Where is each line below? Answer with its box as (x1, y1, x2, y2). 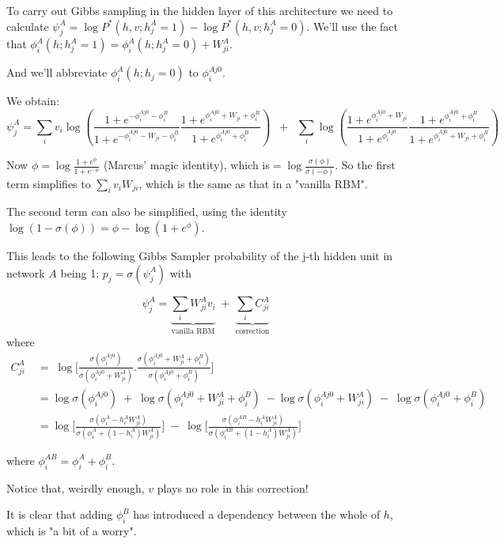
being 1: (60, 264, 100, 281)
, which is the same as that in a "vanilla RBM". (138, 175, 368, 191)
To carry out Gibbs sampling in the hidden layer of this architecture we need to (6, 2, 393, 18)
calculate (6, 17, 49, 34)
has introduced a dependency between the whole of (133, 506, 381, 523)
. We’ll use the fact (306, 17, 399, 34)
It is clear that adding (6, 506, 113, 523)
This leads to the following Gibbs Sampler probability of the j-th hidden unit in (6, 247, 393, 263)
